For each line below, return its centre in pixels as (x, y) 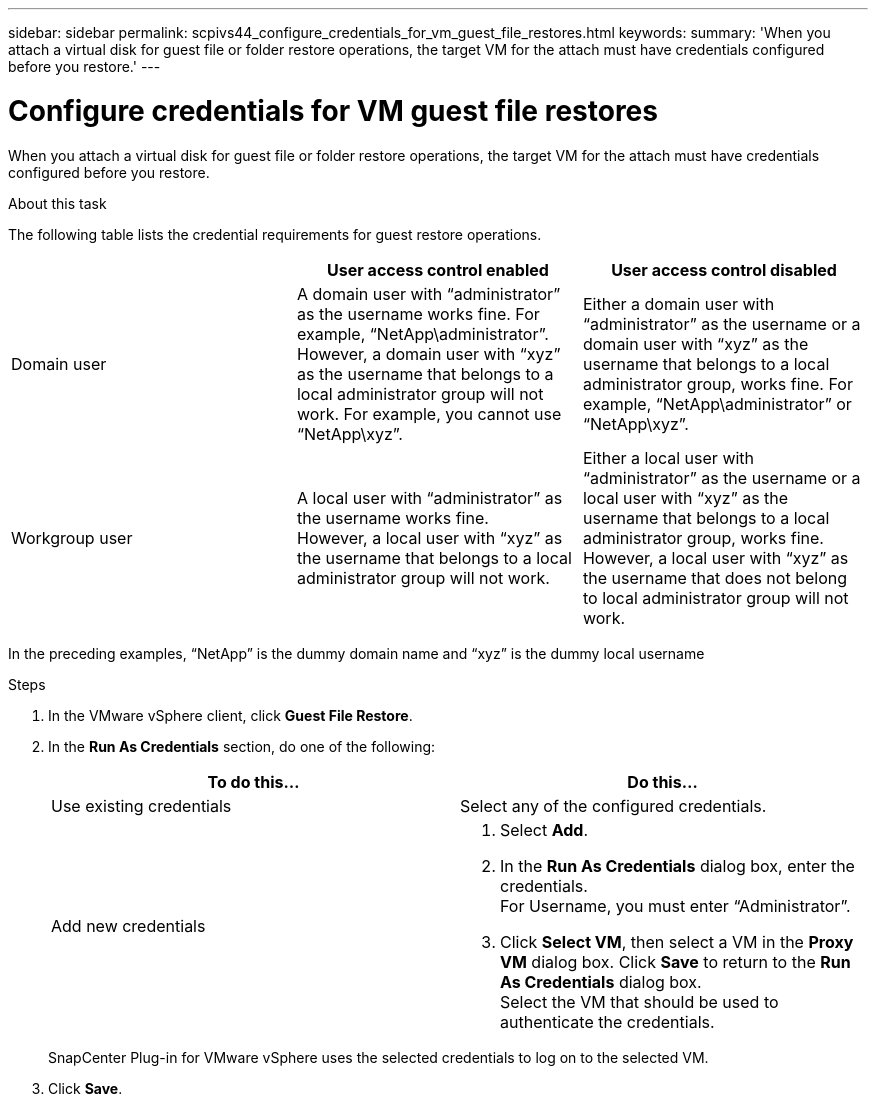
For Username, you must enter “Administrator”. (675, 905)
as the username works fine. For (418, 313)
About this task (57, 203)
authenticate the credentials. (607, 1021)
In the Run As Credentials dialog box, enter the (677, 865)
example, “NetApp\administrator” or (717, 403)
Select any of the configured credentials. (613, 805)
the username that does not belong (714, 577)
